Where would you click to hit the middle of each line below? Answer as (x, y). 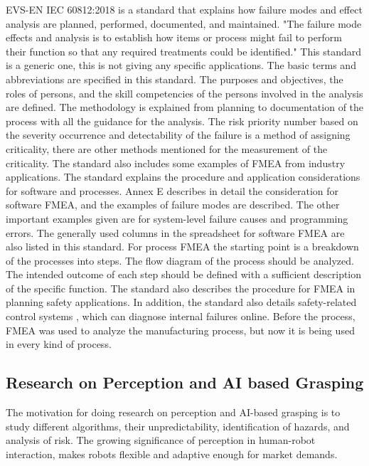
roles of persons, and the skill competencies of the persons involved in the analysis (184, 93)
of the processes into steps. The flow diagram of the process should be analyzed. (180, 260)
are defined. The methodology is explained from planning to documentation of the (185, 107)
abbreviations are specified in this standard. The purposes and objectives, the (175, 79)
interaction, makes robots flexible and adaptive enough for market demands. (172, 454)
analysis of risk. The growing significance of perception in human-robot (161, 440)
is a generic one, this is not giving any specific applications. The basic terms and (181, 65)
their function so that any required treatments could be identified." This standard (184, 51)
